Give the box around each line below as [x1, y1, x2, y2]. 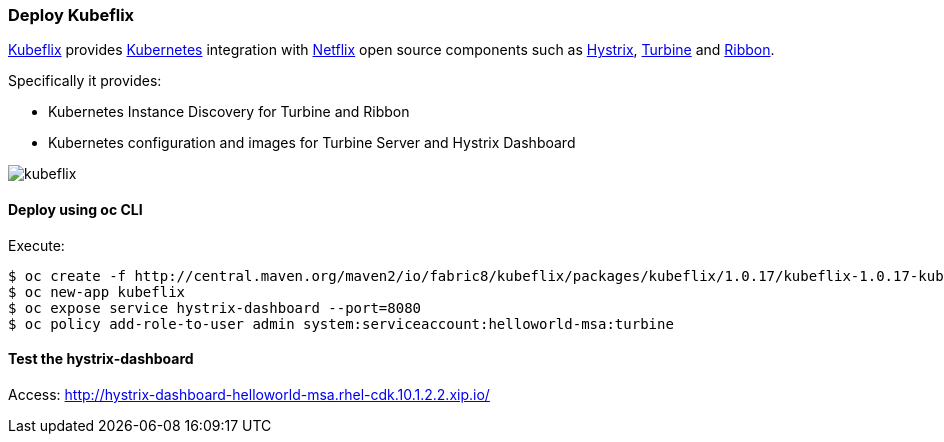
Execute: [8, 236, 65, 254]
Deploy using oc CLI [8, 200, 143, 218]
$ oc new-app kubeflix [8, 283, 186, 300]
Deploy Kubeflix [8, 5, 135, 25]
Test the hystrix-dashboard [8, 350, 194, 368]
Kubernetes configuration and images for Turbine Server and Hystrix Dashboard [48, 134, 576, 152]
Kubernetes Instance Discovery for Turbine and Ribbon [48, 103, 410, 121]
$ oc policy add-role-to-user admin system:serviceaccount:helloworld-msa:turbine [8, 315, 674, 332]
